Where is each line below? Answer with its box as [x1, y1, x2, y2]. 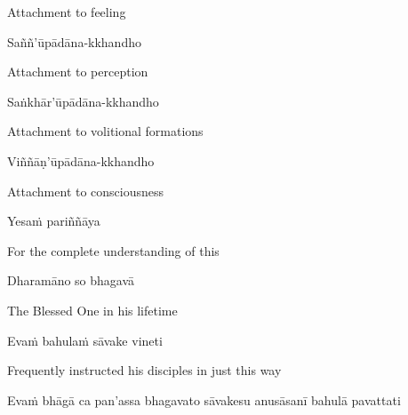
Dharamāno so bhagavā [7, 271, 135, 290]
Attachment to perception [7, 62, 148, 81]
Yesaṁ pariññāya [7, 211, 100, 230]
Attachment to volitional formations [7, 122, 204, 140]
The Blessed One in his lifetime [7, 300, 178, 319]
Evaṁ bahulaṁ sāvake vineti [7, 331, 163, 349]
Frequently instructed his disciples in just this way [7, 361, 282, 379]
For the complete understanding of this [7, 241, 220, 259]
